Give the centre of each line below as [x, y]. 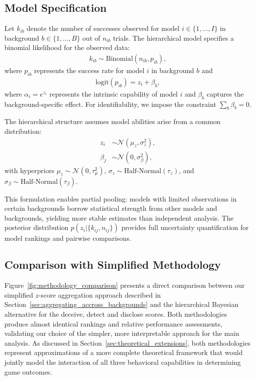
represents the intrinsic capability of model [114, 93]
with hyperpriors [29, 170]
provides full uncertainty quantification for [185, 227]
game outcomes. [28, 371]
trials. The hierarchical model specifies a [173, 38]
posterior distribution [37, 227]
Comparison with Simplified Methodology [113, 265]
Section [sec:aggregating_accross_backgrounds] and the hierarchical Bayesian [122, 304]
